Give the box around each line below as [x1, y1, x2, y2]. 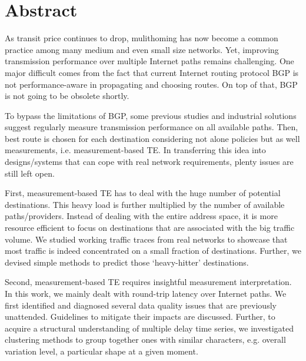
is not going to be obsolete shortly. [5, 90, 129, 102]
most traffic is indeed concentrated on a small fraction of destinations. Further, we [5, 244, 301, 257]
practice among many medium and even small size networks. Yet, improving [5, 43, 279, 55]
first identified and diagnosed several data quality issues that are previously [5, 299, 277, 311]
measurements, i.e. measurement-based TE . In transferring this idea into [5, 144, 266, 156]
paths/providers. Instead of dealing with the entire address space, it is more [5, 210, 278, 222]
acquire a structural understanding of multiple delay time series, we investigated [5, 322, 294, 334]
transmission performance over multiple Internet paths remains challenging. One [5, 55, 294, 67]
